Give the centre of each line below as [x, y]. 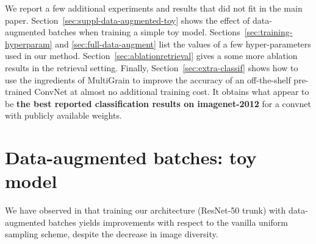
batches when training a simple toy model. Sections [144, 32]
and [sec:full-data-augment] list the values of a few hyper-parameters [183, 44]
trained [18, 92]
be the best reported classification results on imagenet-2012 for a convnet [158, 103]
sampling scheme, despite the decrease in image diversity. [112, 234]
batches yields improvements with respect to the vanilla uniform [168, 222]
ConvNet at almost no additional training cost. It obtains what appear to [172, 92]
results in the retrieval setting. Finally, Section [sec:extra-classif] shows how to [152, 67]
